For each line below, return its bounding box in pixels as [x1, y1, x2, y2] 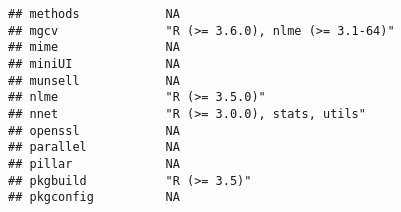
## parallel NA [8, 140, 180, 155]
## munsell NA [8, 73, 180, 88]
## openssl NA [8, 123, 180, 138]
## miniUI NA [8, 56, 180, 71]
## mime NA [8, 40, 180, 55]
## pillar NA [8, 156, 180, 171]
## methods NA [8, 7, 180, 21]
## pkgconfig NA [8, 190, 180, 205]
